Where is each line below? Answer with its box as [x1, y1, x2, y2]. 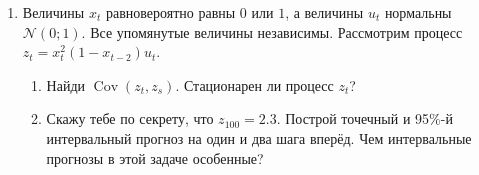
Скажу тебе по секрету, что [46, 108, 214, 129]
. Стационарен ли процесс [175, 74, 334, 95]
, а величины [285, 2, 364, 22]
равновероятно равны [105, 2, 236, 22]
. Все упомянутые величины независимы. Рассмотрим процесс [81, 21, 463, 42]
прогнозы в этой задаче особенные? [46, 147, 264, 168]
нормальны [384, 2, 452, 22]
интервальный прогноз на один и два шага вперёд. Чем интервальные [46, 127, 472, 148]
